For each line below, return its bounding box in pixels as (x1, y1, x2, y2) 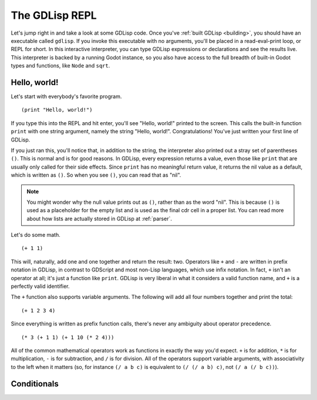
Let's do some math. (11, 231, 61, 238)
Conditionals (11, 379, 59, 389)
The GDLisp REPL (11, 9, 97, 22)
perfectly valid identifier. (11, 283, 70, 290)
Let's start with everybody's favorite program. (11, 93, 122, 100)
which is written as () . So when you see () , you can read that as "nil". (11, 172, 181, 179)
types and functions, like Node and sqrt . (11, 62, 110, 69)
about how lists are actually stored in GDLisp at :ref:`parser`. (26, 215, 173, 222)
